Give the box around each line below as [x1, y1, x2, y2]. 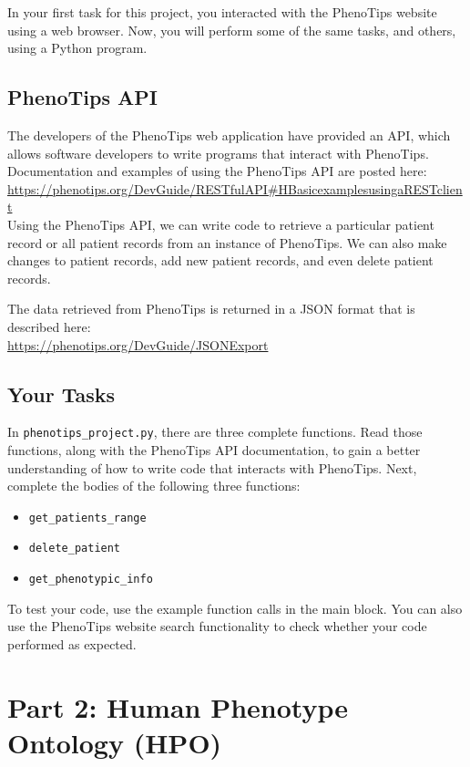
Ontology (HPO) [7, 723, 222, 761]
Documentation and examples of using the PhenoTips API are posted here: [7, 161, 427, 181]
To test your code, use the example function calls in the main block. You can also [7, 598, 463, 617]
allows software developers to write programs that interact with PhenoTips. [7, 143, 429, 162]
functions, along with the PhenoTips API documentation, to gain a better [7, 440, 421, 459]
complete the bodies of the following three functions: [7, 476, 301, 495]
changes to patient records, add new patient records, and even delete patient [7, 251, 434, 270]
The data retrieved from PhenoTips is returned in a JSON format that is [7, 299, 415, 318]
